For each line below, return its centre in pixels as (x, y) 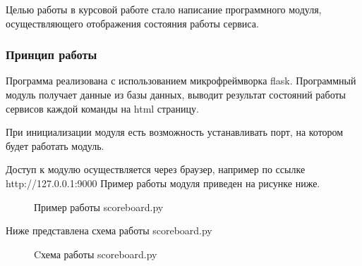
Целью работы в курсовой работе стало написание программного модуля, (164, 9)
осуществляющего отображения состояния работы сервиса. (132, 23)
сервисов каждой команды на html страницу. (102, 108)
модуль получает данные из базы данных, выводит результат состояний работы (176, 94)
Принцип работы (52, 55)
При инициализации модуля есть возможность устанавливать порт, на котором (175, 132)
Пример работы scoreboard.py (99, 207)
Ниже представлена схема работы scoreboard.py (109, 230)
